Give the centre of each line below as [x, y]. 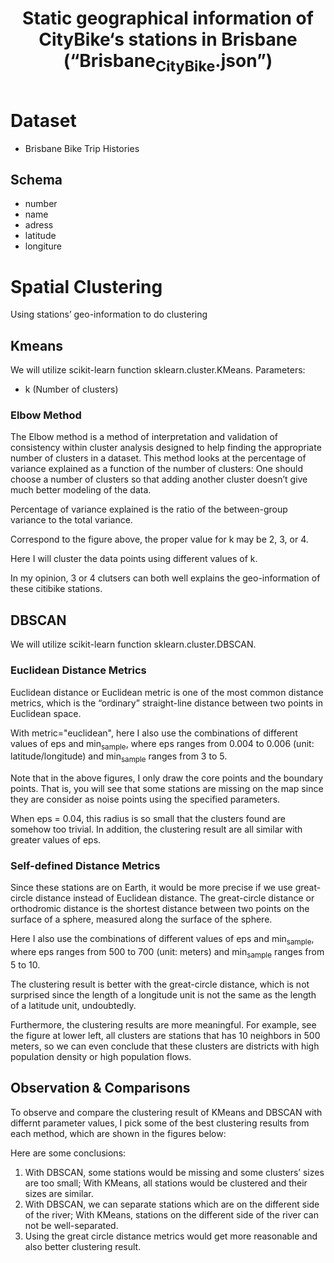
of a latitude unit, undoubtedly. [73, 1005]
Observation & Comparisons [100, 1088]
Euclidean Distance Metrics [78, 670]
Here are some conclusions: [68, 1153]
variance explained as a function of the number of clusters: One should [157, 469]
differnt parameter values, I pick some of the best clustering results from [160, 1123]
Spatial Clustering [86, 286]
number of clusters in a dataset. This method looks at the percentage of [158, 458]
